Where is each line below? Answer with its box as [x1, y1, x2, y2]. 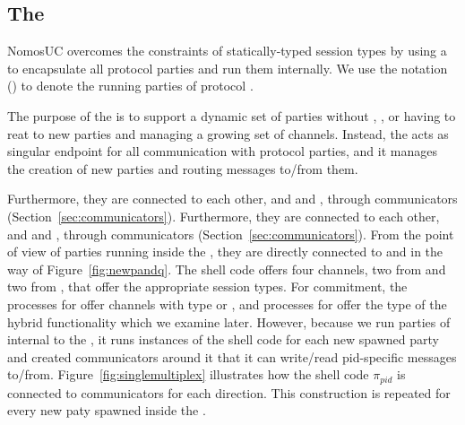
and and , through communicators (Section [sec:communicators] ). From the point [7, 224, 454, 243]
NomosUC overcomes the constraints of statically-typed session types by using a [7, 41, 447, 60]
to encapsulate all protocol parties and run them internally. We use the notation [7, 58, 448, 77]
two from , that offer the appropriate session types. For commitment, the [7, 277, 408, 296]
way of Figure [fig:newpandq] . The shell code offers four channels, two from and [7, 259, 446, 278]
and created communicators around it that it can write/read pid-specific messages [7, 347, 457, 366]
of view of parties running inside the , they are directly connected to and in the [7, 242, 443, 261]
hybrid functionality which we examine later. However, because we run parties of [7, 312, 451, 331]
